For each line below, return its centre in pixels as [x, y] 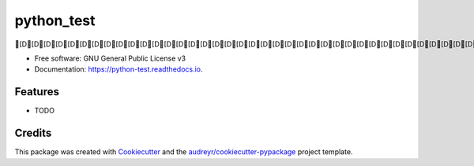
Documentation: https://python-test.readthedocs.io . [118, 69]
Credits [33, 133]
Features [37, 92]
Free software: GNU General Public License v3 [110, 58]
